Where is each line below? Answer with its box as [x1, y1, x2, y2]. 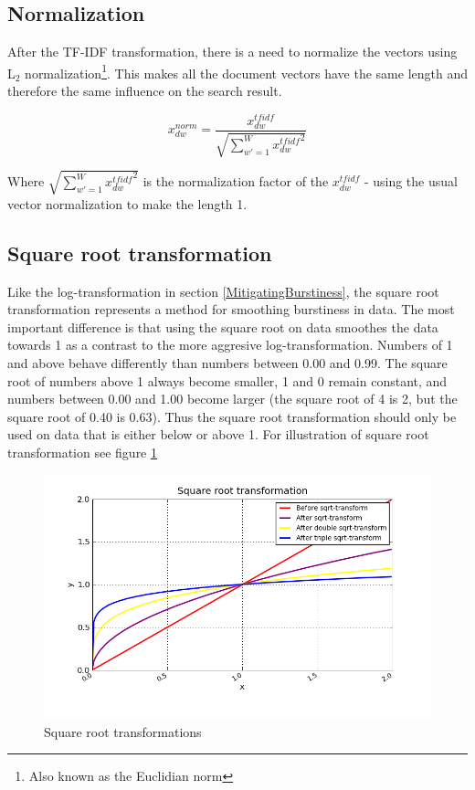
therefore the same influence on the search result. [7, 81, 282, 100]
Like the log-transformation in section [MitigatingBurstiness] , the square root [7, 281, 439, 300]
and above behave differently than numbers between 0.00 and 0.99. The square [7, 353, 448, 373]
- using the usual [364, 172, 458, 191]
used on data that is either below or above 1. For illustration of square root [7, 425, 429, 444]
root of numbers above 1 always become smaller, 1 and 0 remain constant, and [7, 371, 448, 390]
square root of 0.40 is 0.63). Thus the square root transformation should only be [7, 406, 457, 426]
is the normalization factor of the [142, 172, 329, 191]
